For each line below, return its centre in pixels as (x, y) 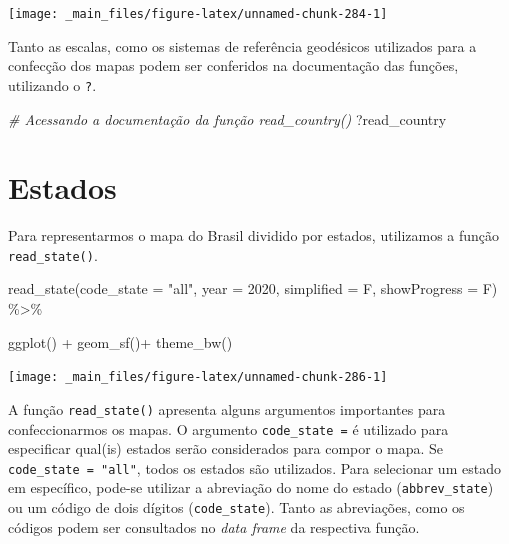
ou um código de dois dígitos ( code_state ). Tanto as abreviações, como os (236, 507)
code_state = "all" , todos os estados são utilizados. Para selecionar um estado (254, 467)
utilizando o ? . (52, 84)
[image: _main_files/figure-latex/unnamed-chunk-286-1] (198, 377)
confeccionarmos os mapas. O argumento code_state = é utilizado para (228, 428)
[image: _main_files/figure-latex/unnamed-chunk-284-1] (198, 14)
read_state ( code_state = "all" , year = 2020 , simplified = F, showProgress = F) (253, 288)
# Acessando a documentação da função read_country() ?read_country (227, 118)
